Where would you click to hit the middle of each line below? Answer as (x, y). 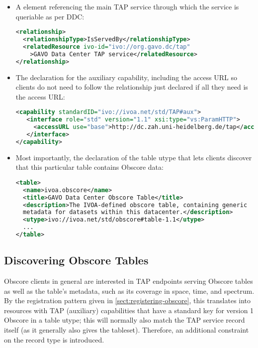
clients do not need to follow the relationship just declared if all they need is (132, 87)
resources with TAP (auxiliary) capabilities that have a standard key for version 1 (129, 310)
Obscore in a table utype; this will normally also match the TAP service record (125, 320)
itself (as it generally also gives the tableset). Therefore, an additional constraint (127, 330)
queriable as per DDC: (50, 16)
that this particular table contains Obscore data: (89, 167)
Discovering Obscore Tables (76, 260)
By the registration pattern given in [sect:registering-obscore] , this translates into (128, 300)
